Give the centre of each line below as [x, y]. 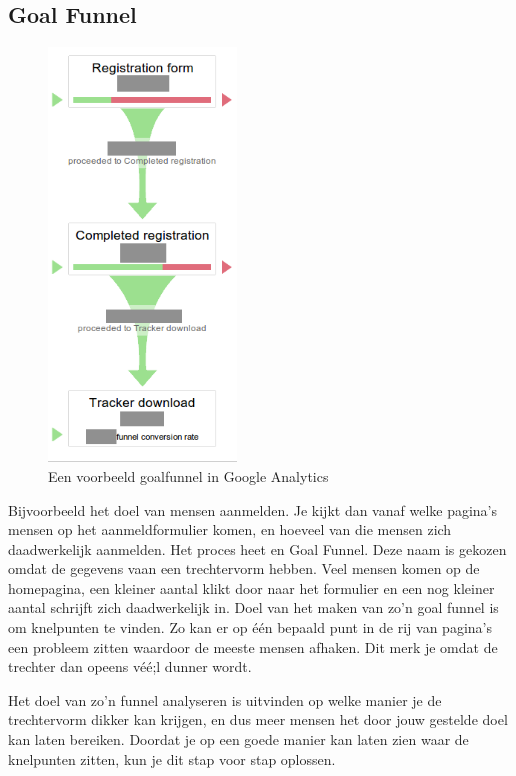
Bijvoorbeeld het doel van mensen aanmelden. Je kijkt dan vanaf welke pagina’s [253, 509]
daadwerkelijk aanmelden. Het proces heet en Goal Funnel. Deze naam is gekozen [257, 548]
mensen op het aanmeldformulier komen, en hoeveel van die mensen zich [230, 529]
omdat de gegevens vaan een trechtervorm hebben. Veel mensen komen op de [244, 568]
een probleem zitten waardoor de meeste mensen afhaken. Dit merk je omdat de [253, 646]
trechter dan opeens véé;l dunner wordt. [130, 666]
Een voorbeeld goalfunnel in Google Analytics [188, 475]
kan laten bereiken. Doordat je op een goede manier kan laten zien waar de [238, 739]
